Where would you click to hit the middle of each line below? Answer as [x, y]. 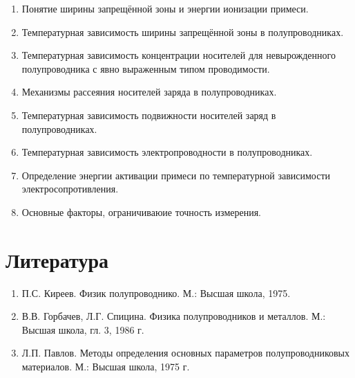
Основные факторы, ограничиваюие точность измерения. [141, 211]
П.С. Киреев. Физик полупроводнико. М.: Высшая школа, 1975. [156, 292]
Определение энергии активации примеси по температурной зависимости [176, 175]
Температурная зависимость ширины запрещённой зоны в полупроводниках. [183, 31]
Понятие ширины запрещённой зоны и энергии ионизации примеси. [165, 8]
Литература [57, 259]
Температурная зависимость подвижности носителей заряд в [149, 115]
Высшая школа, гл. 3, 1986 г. [83, 329]
